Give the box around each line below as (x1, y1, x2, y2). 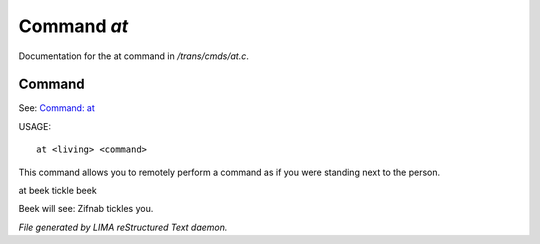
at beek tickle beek (18, 185, 97, 197)
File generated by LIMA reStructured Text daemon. (18, 221, 228, 233)
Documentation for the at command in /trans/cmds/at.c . (18, 50, 249, 62)
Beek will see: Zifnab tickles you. (18, 203, 154, 215)
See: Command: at (18, 102, 95, 114)
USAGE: (18, 120, 52, 132)
